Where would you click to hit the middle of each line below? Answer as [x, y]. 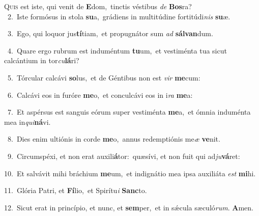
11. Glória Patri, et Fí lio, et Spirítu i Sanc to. [76, 190]
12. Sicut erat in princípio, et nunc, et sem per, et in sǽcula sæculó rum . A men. [129, 207]
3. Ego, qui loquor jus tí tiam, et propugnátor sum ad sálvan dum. [110, 33]
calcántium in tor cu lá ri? [42, 60]
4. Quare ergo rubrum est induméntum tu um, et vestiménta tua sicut [117, 50]
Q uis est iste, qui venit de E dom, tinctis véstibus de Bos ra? [98, 6]
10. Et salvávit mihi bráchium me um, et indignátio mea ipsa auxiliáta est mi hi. [130, 173]
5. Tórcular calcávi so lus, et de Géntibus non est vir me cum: [104, 77]
